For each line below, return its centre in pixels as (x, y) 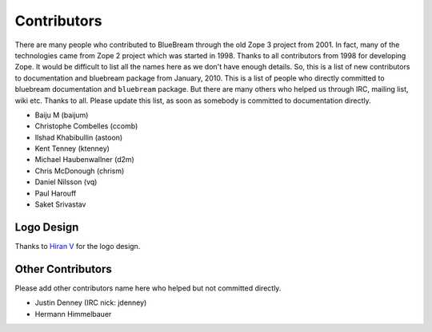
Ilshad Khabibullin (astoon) (79, 137)
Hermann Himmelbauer (73, 314)
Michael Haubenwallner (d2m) (85, 160)
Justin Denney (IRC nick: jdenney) (91, 302)
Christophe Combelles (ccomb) (86, 126)
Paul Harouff (56, 193)
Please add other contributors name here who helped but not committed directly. (148, 288)
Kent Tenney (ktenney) (72, 148)
